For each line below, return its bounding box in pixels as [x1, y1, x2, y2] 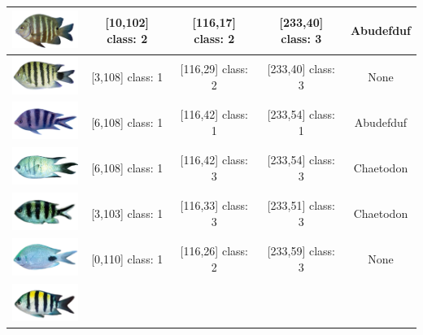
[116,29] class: [180, 60, 248, 77]
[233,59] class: [267, 241, 336, 259]
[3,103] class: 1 [91, 204, 164, 221]
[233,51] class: [267, 197, 336, 213]
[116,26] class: [180, 241, 248, 259]
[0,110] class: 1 [91, 250, 164, 267]
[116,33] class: [180, 197, 248, 213]
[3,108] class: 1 [91, 67, 164, 85]
